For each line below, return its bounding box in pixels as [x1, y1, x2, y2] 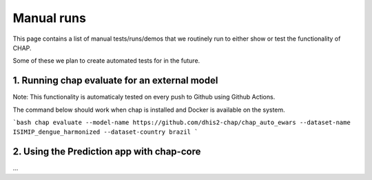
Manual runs [12, 10, 86, 26]
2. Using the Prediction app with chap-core [12, 146, 201, 158]
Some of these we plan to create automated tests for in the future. [12, 57, 200, 65]
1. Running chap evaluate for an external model [12, 74, 218, 86]
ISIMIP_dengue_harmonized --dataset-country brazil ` [12, 128, 198, 136]
